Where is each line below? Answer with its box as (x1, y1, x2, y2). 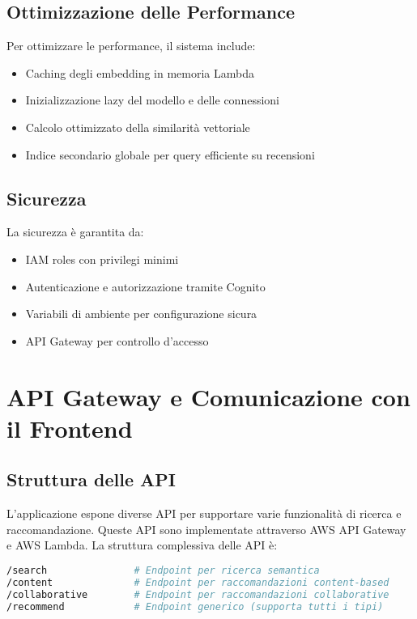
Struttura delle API (6, 467, 177, 492)
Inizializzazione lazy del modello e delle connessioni (25, 91, 279, 108)
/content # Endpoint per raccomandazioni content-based (6, 576, 389, 588)
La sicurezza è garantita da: (6, 223, 144, 240)
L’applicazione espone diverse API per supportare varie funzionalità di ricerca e (6, 505, 402, 522)
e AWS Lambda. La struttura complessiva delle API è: (6, 536, 278, 553)
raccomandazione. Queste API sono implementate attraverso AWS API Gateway (6, 520, 406, 537)
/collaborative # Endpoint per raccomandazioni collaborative (6, 588, 389, 600)
